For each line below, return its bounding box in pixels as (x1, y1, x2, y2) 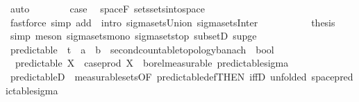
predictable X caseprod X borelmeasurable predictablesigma (15, 56, 289, 70)
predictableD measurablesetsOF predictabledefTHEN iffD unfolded (10, 69, 307, 83)
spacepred (311, 69, 353, 83)
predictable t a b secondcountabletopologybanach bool (10, 42, 274, 56)
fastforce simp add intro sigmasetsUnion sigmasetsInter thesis (10, 15, 335, 29)
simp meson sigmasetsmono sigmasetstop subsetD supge (10, 28, 257, 43)
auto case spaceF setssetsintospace (10, 1, 205, 15)
